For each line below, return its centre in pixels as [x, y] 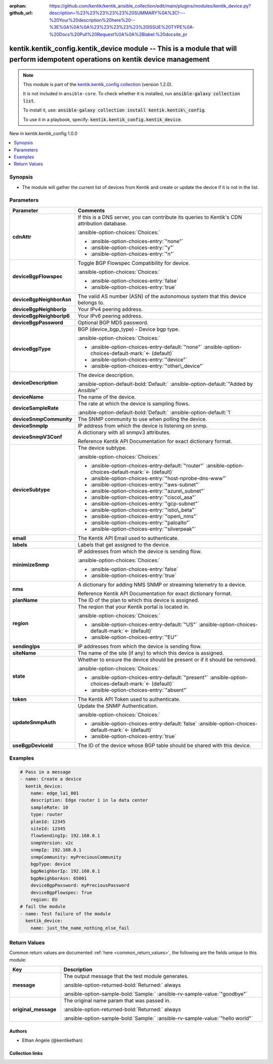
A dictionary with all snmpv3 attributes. [124, 432]
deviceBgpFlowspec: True [61, 892]
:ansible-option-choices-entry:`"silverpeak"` [143, 529]
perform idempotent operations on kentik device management [109, 59]
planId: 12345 [48, 821]
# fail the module [43, 907]
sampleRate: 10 [49, 807]
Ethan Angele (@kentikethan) [52, 1040]
